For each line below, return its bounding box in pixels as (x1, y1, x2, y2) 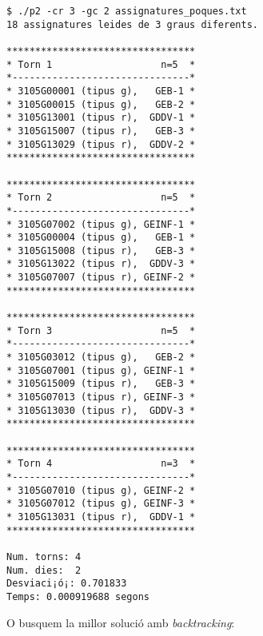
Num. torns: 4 (6, 551, 82, 562)
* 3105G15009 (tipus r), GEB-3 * (6, 378, 196, 390)
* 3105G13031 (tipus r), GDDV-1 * (6, 511, 196, 523)
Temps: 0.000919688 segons (6, 590, 149, 602)
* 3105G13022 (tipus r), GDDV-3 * (6, 258, 196, 270)
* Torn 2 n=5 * (6, 192, 196, 204)
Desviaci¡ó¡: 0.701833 (6, 578, 127, 590)
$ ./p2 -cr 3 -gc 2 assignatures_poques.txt (6, 6, 247, 17)
